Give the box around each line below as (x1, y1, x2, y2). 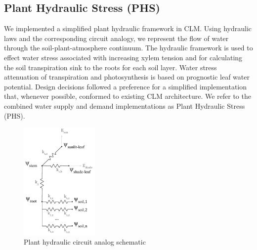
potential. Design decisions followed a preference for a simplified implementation (4, 81, 247, 91)
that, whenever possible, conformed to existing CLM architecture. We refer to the (4, 91, 251, 101)
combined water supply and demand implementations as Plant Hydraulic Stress (4, 100, 245, 111)
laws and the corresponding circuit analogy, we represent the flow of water (4, 33, 229, 43)
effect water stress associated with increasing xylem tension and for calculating (4, 52, 243, 62)
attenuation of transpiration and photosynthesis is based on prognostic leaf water (4, 72, 250, 82)
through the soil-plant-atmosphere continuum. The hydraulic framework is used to (4, 42, 253, 53)
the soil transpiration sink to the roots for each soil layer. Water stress (4, 62, 217, 72)
